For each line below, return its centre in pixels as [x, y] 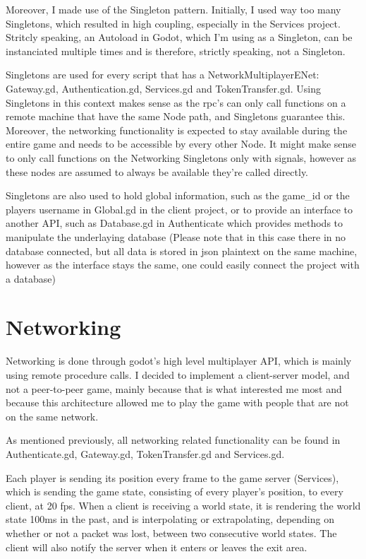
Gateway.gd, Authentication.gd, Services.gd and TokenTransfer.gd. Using [163, 88]
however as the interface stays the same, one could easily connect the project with [183, 265]
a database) [31, 278]
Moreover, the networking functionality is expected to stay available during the [177, 130]
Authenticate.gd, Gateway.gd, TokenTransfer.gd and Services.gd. [145, 453]
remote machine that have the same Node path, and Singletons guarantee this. [176, 116]
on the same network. [52, 416]
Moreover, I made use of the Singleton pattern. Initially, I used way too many [173, 9]
